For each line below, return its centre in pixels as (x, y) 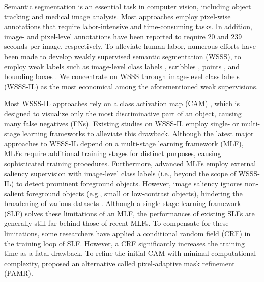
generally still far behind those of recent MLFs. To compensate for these (116, 223)
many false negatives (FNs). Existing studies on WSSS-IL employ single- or (122, 123)
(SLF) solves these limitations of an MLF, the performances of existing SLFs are (129, 213)
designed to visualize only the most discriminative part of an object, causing (123, 113)
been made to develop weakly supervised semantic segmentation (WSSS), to (123, 56)
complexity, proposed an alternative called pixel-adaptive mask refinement (120, 263)
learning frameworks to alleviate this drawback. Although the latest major (138, 133)
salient (14, 193)
